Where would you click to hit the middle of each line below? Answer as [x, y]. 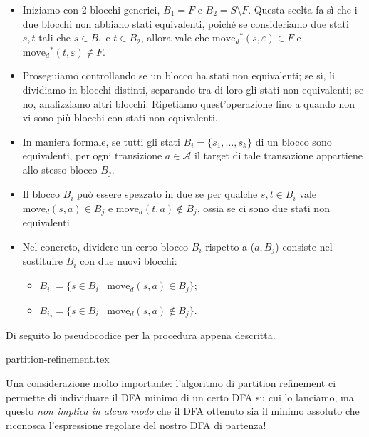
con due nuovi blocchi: [129, 261]
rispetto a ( [230, 247]
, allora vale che [175, 37]
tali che [55, 37]
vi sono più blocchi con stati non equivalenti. [120, 117]
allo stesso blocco [60, 169]
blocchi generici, [125, 9]
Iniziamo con [50, 9]
